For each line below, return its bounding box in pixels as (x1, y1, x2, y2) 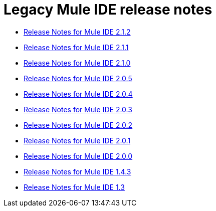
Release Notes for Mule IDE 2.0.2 (24, 120, 133, 129)
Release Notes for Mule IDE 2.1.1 (24, 43, 129, 52)
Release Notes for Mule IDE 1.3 (24, 182, 125, 191)
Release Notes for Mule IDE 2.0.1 (24, 136, 131, 145)
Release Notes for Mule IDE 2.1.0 (24, 58, 131, 67)
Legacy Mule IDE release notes (4, 1, 212, 18)
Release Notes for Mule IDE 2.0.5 (24, 74, 132, 83)
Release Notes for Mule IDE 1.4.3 (24, 167, 131, 176)
